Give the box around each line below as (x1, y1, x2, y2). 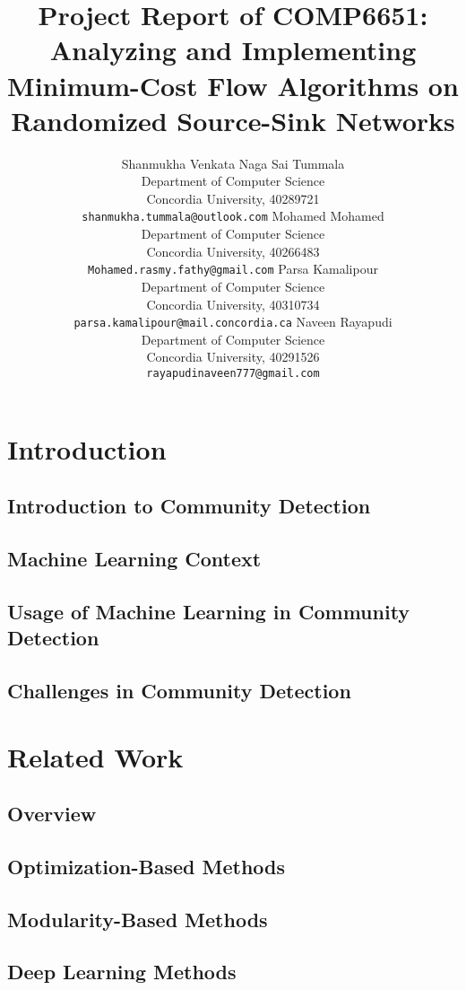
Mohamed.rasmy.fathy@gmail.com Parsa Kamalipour (88, 259, 378, 278)
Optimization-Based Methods (7, 852, 286, 880)
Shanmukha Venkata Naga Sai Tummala (121, 153, 345, 172)
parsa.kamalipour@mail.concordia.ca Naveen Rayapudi (73, 312, 393, 331)
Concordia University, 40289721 (146, 188, 320, 207)
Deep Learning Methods (7, 958, 237, 986)
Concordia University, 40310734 (146, 294, 320, 313)
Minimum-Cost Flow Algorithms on (7, 66, 459, 103)
